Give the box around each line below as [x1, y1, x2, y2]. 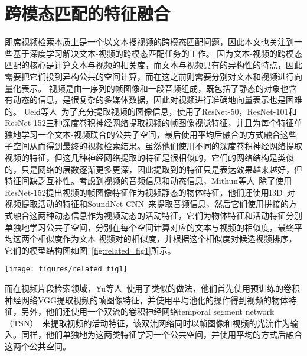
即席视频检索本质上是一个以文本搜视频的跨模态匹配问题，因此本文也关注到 [5, 35, 294, 48]
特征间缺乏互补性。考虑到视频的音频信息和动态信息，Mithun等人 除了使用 [5, 174, 292, 187]
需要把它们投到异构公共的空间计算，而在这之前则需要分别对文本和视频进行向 [5, 70, 302, 82]
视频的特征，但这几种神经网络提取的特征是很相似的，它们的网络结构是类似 [5, 151, 294, 164]
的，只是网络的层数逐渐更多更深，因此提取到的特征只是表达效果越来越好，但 [5, 163, 302, 175]
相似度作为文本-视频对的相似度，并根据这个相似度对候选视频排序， [37, 232, 297, 245]
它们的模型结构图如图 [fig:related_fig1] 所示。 [5, 244, 176, 256]
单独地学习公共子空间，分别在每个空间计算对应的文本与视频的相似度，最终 [5, 221, 294, 233]
